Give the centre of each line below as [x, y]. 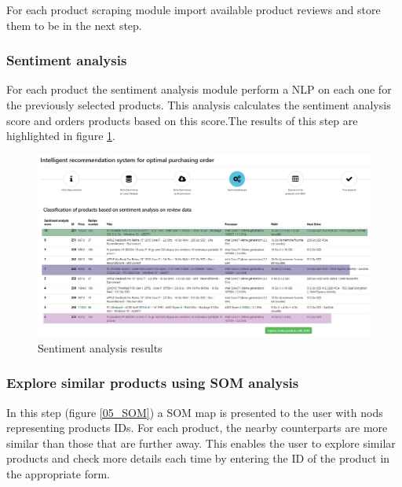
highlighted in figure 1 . [61, 136]
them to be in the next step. [74, 25]
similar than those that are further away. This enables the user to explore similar [201, 443]
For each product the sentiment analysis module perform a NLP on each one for [199, 89]
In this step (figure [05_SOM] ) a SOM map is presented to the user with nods [195, 412]
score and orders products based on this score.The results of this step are [182, 120]
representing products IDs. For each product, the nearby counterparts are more [197, 428]
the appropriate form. [58, 474]
